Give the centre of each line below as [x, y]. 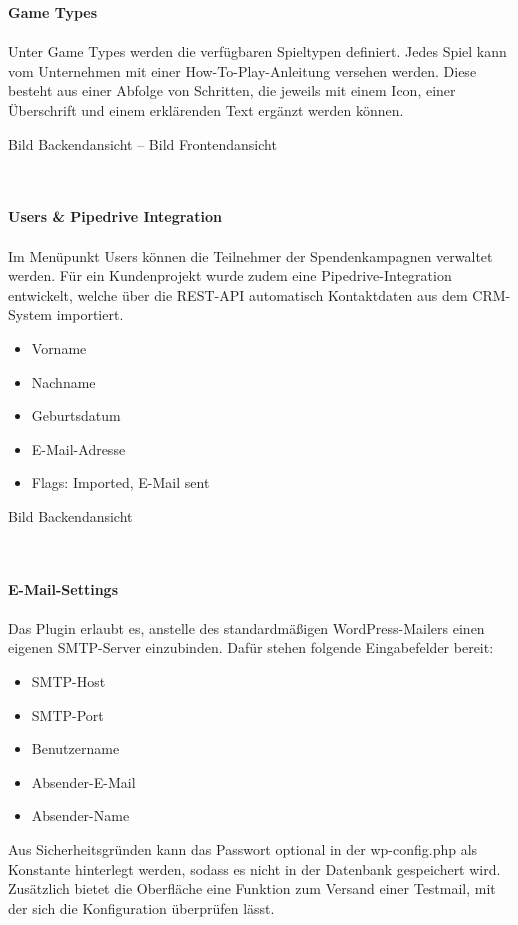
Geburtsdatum [76, 415]
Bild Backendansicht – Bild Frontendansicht [142, 143]
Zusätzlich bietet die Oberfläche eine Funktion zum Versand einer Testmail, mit [252, 888]
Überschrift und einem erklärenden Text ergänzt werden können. [206, 109]
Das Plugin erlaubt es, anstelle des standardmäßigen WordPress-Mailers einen [246, 627]
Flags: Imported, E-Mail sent [120, 482]
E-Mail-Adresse [78, 448]
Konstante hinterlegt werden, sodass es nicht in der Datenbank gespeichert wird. [254, 868]
